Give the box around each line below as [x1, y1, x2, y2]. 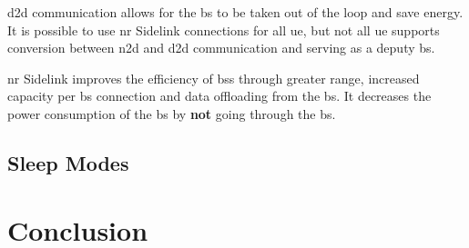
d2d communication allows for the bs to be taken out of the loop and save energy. [7, 3, 464, 21]
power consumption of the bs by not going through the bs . [7, 104, 336, 123]
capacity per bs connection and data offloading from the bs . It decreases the [7, 86, 432, 105]
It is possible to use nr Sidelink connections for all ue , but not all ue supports [7, 20, 440, 39]
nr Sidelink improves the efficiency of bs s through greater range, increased [7, 68, 420, 87]
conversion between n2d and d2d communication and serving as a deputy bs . [7, 38, 435, 57]
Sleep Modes [7, 148, 129, 176]
